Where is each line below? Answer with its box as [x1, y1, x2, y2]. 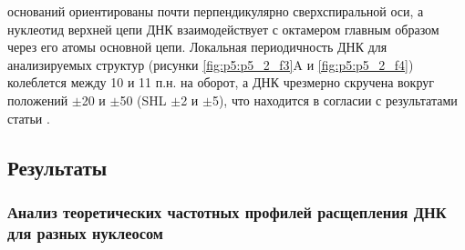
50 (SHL [119, 90, 167, 109]
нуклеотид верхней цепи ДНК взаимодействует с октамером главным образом [7, 19, 439, 38]
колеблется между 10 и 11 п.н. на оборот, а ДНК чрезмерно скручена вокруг [7, 73, 434, 92]
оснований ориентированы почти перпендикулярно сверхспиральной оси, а [7, 2, 424, 20]
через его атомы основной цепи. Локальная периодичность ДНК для [7, 37, 387, 56]
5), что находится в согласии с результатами [212, 90, 458, 109]
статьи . [7, 108, 50, 127]
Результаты [7, 153, 108, 181]
